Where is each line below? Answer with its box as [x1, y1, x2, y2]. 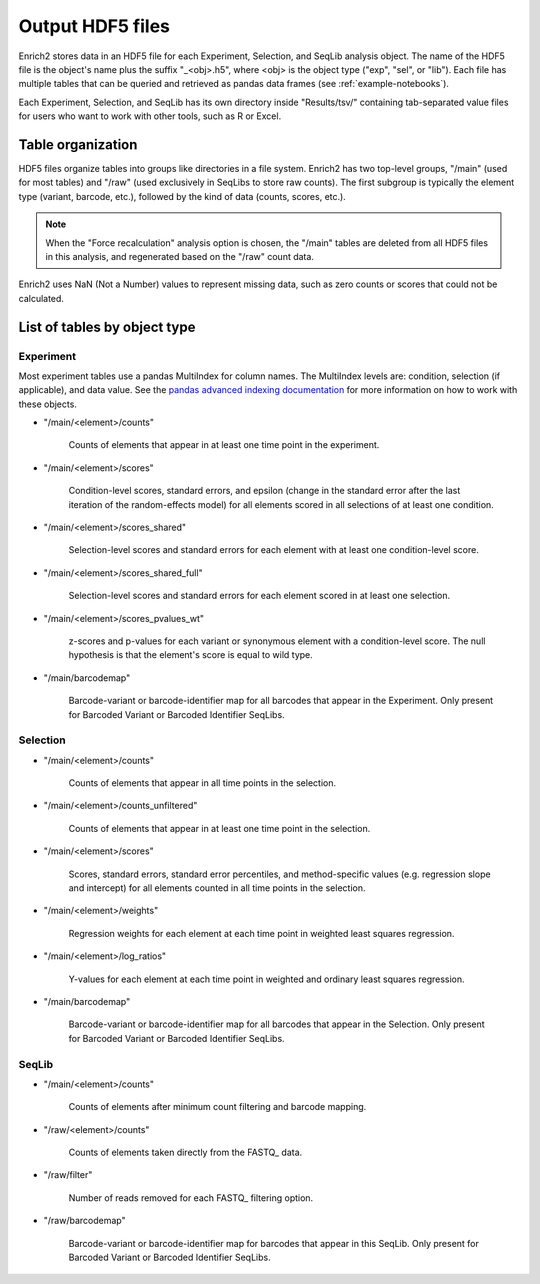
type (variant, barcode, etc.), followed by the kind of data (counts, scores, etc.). [18, 190, 347, 202]
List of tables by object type [18, 318, 196, 335]
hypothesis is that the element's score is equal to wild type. [68, 649, 314, 661]
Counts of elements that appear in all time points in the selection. [68, 777, 337, 789]
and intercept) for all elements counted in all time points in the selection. [68, 882, 366, 894]
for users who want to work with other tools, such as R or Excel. [18, 110, 282, 122]
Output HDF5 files [18, 15, 170, 37]
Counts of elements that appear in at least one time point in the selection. [68, 822, 371, 834]
